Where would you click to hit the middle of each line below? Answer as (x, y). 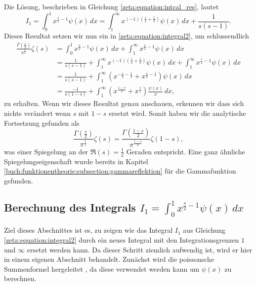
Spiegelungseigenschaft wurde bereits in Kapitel (76, 161)
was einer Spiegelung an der (46, 151)
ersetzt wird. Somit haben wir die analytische (177, 113)
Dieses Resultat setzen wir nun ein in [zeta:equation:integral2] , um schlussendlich (127, 35)
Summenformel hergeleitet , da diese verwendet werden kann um (102, 268)
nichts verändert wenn (38, 113)
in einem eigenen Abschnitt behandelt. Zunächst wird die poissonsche (109, 259)
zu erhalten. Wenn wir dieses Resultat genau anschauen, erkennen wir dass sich (124, 103)
